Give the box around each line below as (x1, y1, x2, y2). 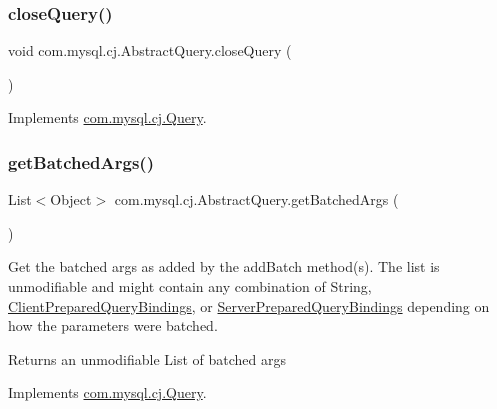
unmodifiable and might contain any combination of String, (8, 276, 372, 296)
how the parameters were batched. (8, 315, 218, 336)
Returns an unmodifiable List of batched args (8, 348, 287, 369)
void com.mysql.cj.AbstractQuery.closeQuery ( (8, 40, 292, 61)
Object (50, 189, 92, 210)
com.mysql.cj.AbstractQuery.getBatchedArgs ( (114, 189, 399, 210)
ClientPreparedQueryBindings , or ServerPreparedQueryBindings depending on (8, 295, 490, 316)
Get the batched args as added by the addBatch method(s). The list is (8, 256, 440, 277)
